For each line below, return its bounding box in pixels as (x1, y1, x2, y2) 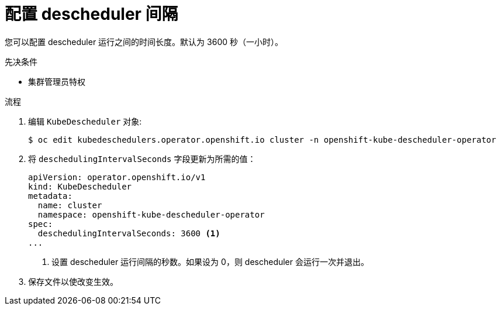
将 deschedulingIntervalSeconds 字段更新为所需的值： (28, 153, 256, 164)
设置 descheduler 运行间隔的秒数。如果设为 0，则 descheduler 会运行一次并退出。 (51, 256, 369, 267)
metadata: (28, 191, 72, 201)
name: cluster (37, 200, 102, 210)
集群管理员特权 (28, 76, 85, 87)
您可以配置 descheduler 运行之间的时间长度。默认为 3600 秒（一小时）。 (5, 36, 283, 47)
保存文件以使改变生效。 (28, 276, 118, 287)
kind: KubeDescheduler (28, 181, 132, 191)
